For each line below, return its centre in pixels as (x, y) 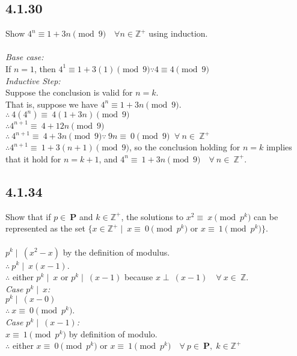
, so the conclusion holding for (185, 147)
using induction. (178, 33)
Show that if (28, 216)
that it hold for (33, 158)
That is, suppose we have (52, 104)
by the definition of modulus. (116, 252)
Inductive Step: (33, 80)
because (139, 277)
